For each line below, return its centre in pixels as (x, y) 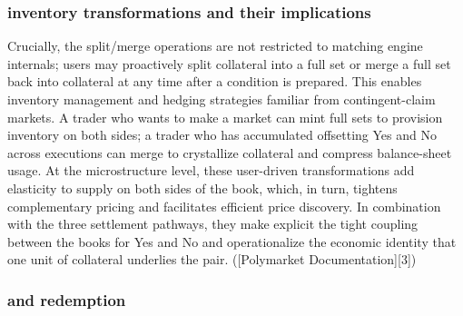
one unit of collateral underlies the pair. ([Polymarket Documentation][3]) (212, 259)
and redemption (67, 299)
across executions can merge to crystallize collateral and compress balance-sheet (230, 152)
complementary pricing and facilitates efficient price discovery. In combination (224, 206)
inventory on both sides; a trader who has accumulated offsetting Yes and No (222, 135)
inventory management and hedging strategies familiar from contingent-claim (222, 99)
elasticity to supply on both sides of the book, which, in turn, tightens (202, 188)
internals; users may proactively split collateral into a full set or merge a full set (229, 63)
